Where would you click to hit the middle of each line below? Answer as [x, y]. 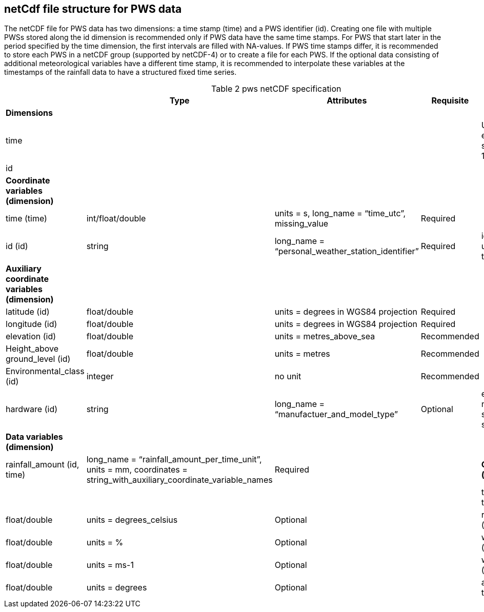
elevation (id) [31, 336]
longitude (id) [32, 324]
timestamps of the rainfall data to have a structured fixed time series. [120, 72]
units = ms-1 [110, 565]
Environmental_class [45, 371]
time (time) [26, 219]
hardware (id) [32, 409]
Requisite [450, 101]
